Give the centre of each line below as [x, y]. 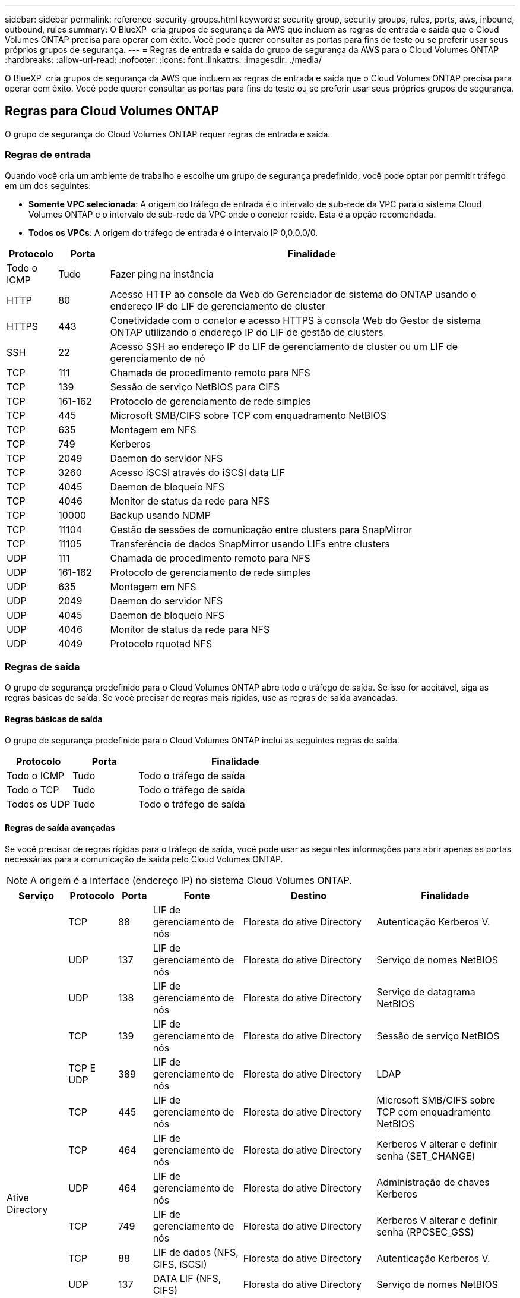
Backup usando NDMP [161, 515]
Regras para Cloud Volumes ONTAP [112, 111]
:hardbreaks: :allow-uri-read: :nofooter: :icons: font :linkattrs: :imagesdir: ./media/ [163, 60]
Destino [308, 895]
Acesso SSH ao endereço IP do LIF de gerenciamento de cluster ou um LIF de [284, 346]
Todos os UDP [39, 804]
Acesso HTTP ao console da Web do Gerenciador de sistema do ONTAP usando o [293, 294]
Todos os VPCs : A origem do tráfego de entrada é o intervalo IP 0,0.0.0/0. [173, 232]
